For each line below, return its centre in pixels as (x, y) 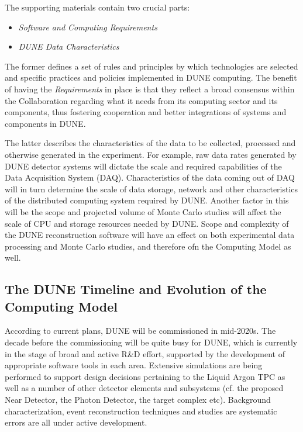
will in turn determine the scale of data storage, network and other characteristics (151, 189)
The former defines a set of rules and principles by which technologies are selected (151, 66)
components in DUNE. (45, 123)
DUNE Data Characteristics (69, 46)
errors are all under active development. (76, 422)
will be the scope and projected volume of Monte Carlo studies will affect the (143, 211)
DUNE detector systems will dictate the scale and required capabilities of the (143, 166)
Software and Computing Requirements (88, 27)
